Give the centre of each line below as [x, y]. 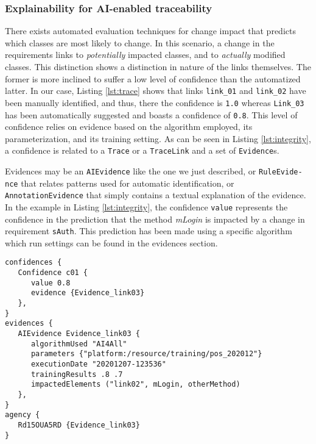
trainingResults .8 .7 [77, 374]
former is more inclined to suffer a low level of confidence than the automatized [153, 78]
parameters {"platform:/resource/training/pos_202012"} [146, 354]
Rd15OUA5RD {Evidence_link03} [79, 425]
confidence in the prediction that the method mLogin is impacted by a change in [155, 219]
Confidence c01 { [53, 273]
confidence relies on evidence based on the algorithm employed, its [129, 127]
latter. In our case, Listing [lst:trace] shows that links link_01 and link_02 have [156, 91]
